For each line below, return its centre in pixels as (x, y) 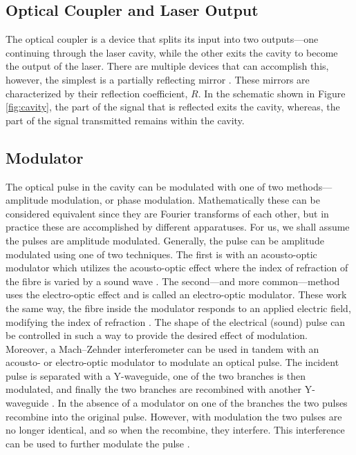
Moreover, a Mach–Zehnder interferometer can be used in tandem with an (162, 348)
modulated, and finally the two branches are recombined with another (154, 389)
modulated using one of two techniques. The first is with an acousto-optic (161, 254)
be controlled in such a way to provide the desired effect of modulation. (157, 335)
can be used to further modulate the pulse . (98, 443)
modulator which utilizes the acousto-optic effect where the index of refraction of (177, 268)
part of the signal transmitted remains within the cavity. (125, 120)
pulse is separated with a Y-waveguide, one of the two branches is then (156, 375)
